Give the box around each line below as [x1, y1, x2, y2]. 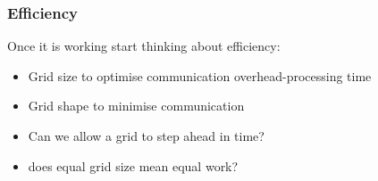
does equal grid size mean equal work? [28, 156, 239, 175]
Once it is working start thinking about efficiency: [7, 37, 281, 55]
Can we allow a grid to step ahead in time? [28, 127, 265, 144]
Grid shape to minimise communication [28, 96, 245, 115]
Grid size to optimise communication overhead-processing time [28, 66, 372, 85]
